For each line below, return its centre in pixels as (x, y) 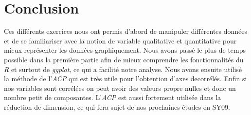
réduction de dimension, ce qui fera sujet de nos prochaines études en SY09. (117, 107)
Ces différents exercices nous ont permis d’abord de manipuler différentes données (126, 31)
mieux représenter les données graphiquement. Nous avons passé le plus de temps (125, 50)
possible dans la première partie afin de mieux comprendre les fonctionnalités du (124, 59)
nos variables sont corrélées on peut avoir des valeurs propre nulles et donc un (120, 88)
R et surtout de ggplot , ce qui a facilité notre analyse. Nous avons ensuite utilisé (123, 69)
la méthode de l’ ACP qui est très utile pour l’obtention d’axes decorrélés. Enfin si (125, 79)
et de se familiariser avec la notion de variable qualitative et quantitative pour (120, 40)
